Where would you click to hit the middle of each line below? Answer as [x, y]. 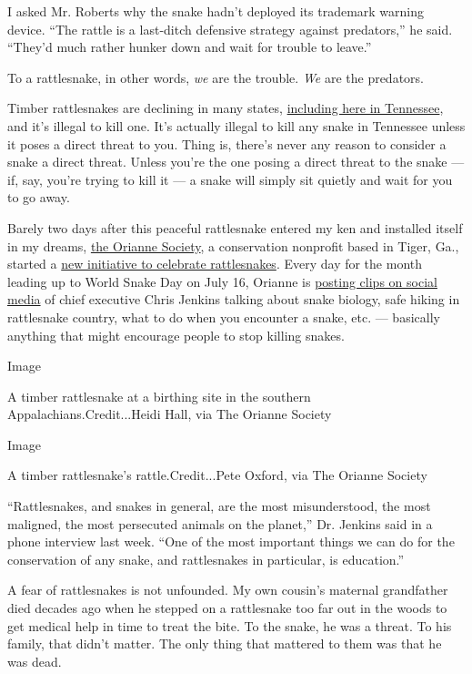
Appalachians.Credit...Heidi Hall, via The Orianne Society [170, 414]
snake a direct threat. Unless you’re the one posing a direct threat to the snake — [236, 162]
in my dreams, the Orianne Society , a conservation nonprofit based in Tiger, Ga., [233, 245]
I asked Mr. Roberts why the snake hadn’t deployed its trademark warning [216, 11]
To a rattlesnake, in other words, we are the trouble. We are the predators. [216, 77]
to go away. [39, 197]
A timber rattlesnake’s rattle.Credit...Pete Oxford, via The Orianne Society [217, 475]
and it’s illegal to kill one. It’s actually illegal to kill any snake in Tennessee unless [236, 125]
